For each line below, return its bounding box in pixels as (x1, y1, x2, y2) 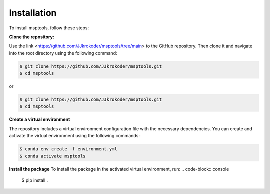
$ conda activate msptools (19, 153, 86, 159)
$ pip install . (21, 177, 48, 183)
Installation (9, 7, 57, 18)
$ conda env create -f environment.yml (19, 146, 117, 152)
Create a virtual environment (9, 116, 70, 122)
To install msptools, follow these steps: (9, 25, 89, 31)
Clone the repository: (9, 34, 54, 40)
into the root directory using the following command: (9, 50, 117, 56)
